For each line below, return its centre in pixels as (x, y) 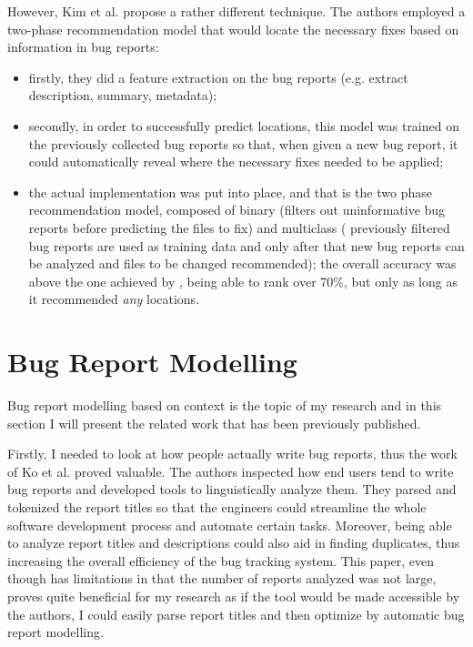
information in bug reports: (83, 47)
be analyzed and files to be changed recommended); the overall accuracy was (242, 263)
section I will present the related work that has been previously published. (214, 423)
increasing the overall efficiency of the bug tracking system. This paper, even (221, 560)
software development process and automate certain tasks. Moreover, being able (230, 525)
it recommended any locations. (114, 299)
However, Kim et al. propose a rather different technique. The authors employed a (236, 11)
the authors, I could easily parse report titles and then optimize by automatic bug (236, 614)
